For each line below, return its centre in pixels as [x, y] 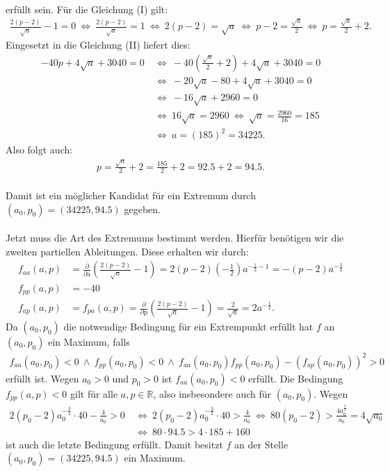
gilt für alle [94, 393]
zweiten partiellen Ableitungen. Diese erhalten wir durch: [127, 251]
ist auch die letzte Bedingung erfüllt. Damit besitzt [114, 444]
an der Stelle [261, 444]
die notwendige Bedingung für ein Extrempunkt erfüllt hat [188, 327]
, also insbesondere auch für [212, 393]
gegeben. [142, 209]
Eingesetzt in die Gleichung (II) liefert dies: [98, 45]
